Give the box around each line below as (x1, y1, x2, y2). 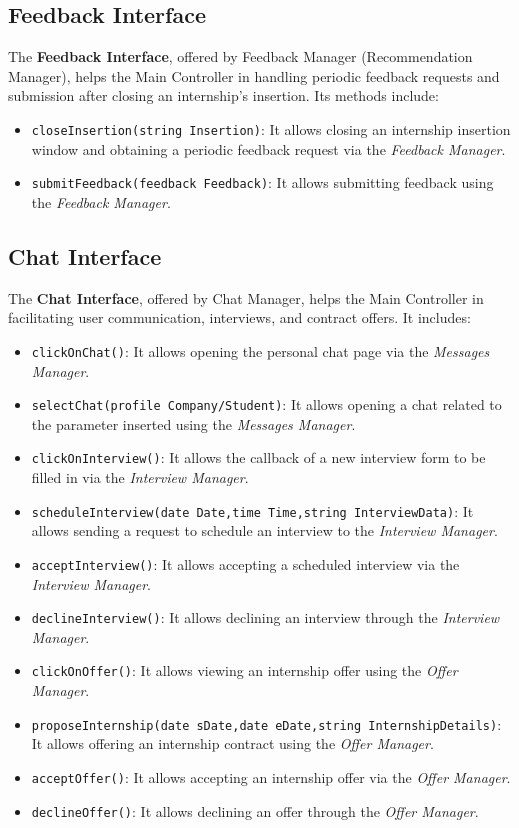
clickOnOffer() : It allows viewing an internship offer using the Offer (31, 660, 458, 681)
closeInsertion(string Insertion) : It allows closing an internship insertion (31, 118, 511, 139)
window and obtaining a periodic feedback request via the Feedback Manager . (31, 138, 506, 159)
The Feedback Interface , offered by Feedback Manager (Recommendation (8, 46, 473, 67)
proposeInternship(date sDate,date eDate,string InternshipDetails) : (31, 713, 502, 734)
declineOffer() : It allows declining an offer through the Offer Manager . (31, 800, 479, 821)
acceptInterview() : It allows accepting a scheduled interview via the (31, 553, 460, 574)
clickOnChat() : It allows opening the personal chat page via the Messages (31, 340, 490, 361)
